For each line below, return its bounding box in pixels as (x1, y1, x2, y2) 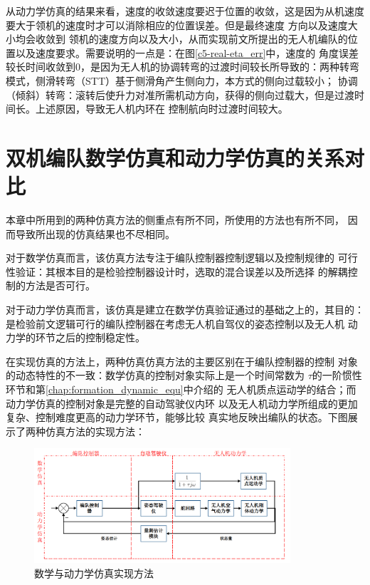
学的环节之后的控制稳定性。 (15, 330, 145, 345)
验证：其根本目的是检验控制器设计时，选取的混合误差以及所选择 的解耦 (15, 264, 348, 279)
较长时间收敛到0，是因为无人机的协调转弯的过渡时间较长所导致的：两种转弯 (6, 59, 359, 74)
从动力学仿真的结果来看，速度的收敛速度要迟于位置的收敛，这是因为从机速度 (6, 4, 364, 18)
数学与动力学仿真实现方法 (34, 565, 154, 580)
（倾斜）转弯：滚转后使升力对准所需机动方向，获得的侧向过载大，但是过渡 (6, 87, 354, 102)
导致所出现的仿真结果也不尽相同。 (15, 226, 175, 241)
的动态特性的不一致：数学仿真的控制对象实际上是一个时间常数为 (6, 368, 305, 383)
